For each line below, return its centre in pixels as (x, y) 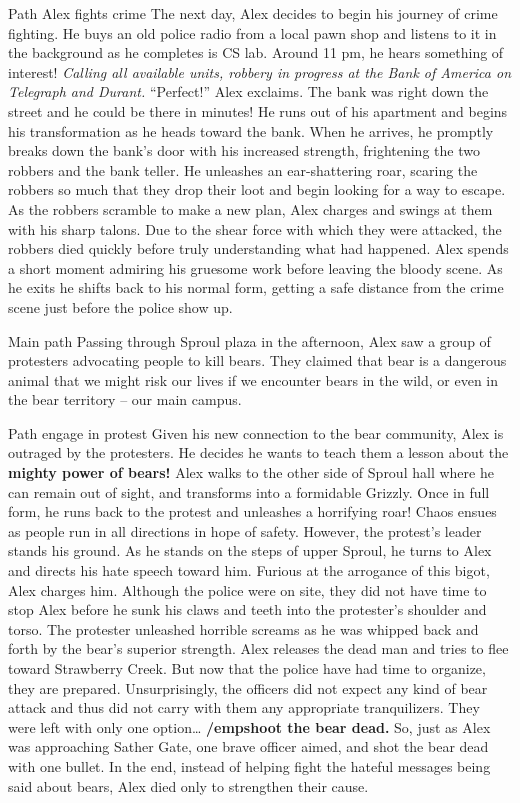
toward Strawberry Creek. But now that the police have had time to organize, (247, 668)
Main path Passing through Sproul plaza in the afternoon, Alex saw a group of (249, 340)
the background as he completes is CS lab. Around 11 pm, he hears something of (256, 52)
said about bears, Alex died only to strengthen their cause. (188, 785)
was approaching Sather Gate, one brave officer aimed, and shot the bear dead (248, 746)
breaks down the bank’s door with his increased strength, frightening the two (244, 150)
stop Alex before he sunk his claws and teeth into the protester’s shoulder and (247, 609)
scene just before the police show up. (120, 306)
